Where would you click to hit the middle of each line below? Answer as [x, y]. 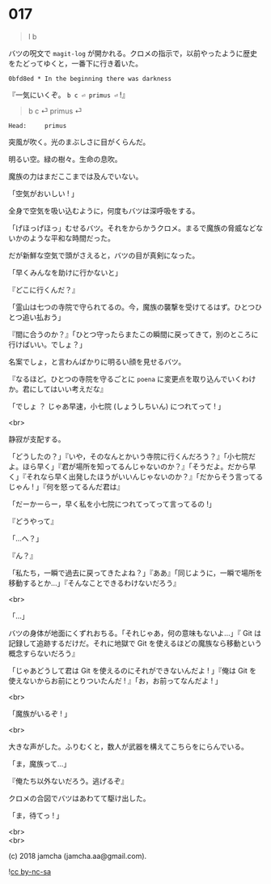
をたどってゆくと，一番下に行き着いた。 [76, 63]
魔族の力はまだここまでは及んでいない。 [76, 176]
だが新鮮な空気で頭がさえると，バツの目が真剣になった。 [104, 255]
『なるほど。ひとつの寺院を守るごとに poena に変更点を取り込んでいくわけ [132, 378]
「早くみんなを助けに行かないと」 [66, 272]
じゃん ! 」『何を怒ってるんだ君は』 [66, 486]
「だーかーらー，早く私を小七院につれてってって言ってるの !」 [112, 504]
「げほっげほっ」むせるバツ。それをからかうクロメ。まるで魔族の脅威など [132, 228]
